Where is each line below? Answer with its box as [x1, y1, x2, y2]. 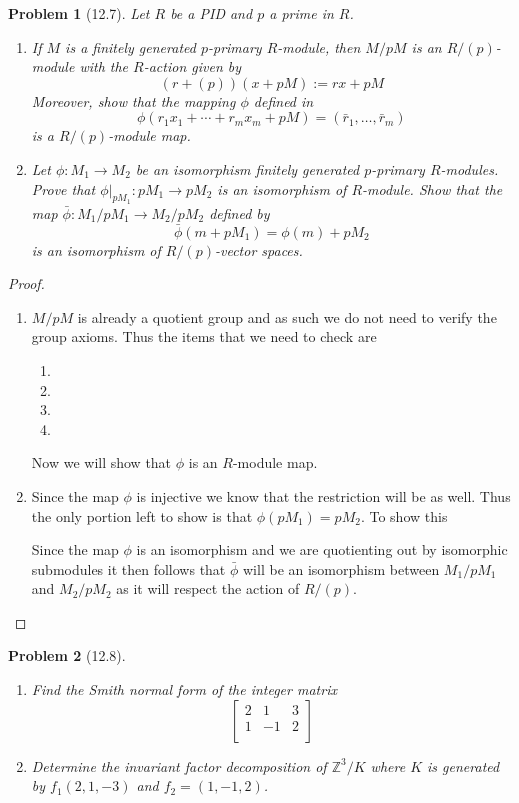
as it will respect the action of [116, 578, 300, 599]
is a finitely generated [65, 36, 196, 57]
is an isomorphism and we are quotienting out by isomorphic [136, 539, 508, 560]
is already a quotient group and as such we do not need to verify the [77, 306, 497, 327]
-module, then [277, 36, 361, 57]
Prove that [31, 178, 96, 199]
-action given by [143, 56, 242, 77]
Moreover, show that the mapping [31, 90, 236, 111]
